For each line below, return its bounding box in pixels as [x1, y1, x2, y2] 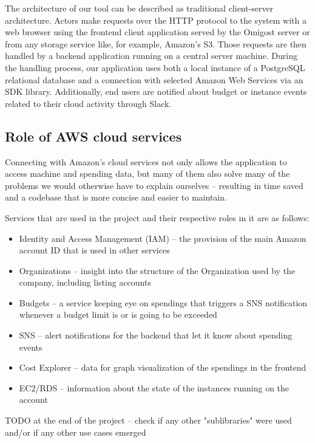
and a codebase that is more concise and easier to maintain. [5, 191, 227, 204]
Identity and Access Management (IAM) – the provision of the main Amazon [19, 232, 307, 244]
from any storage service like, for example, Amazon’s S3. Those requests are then [5, 37, 307, 50]
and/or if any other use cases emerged [5, 425, 146, 438]
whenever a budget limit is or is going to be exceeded [19, 308, 217, 321]
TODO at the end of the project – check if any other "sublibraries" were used [5, 414, 292, 427]
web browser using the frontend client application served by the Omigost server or [5, 26, 310, 38]
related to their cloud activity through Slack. [5, 97, 172, 109]
